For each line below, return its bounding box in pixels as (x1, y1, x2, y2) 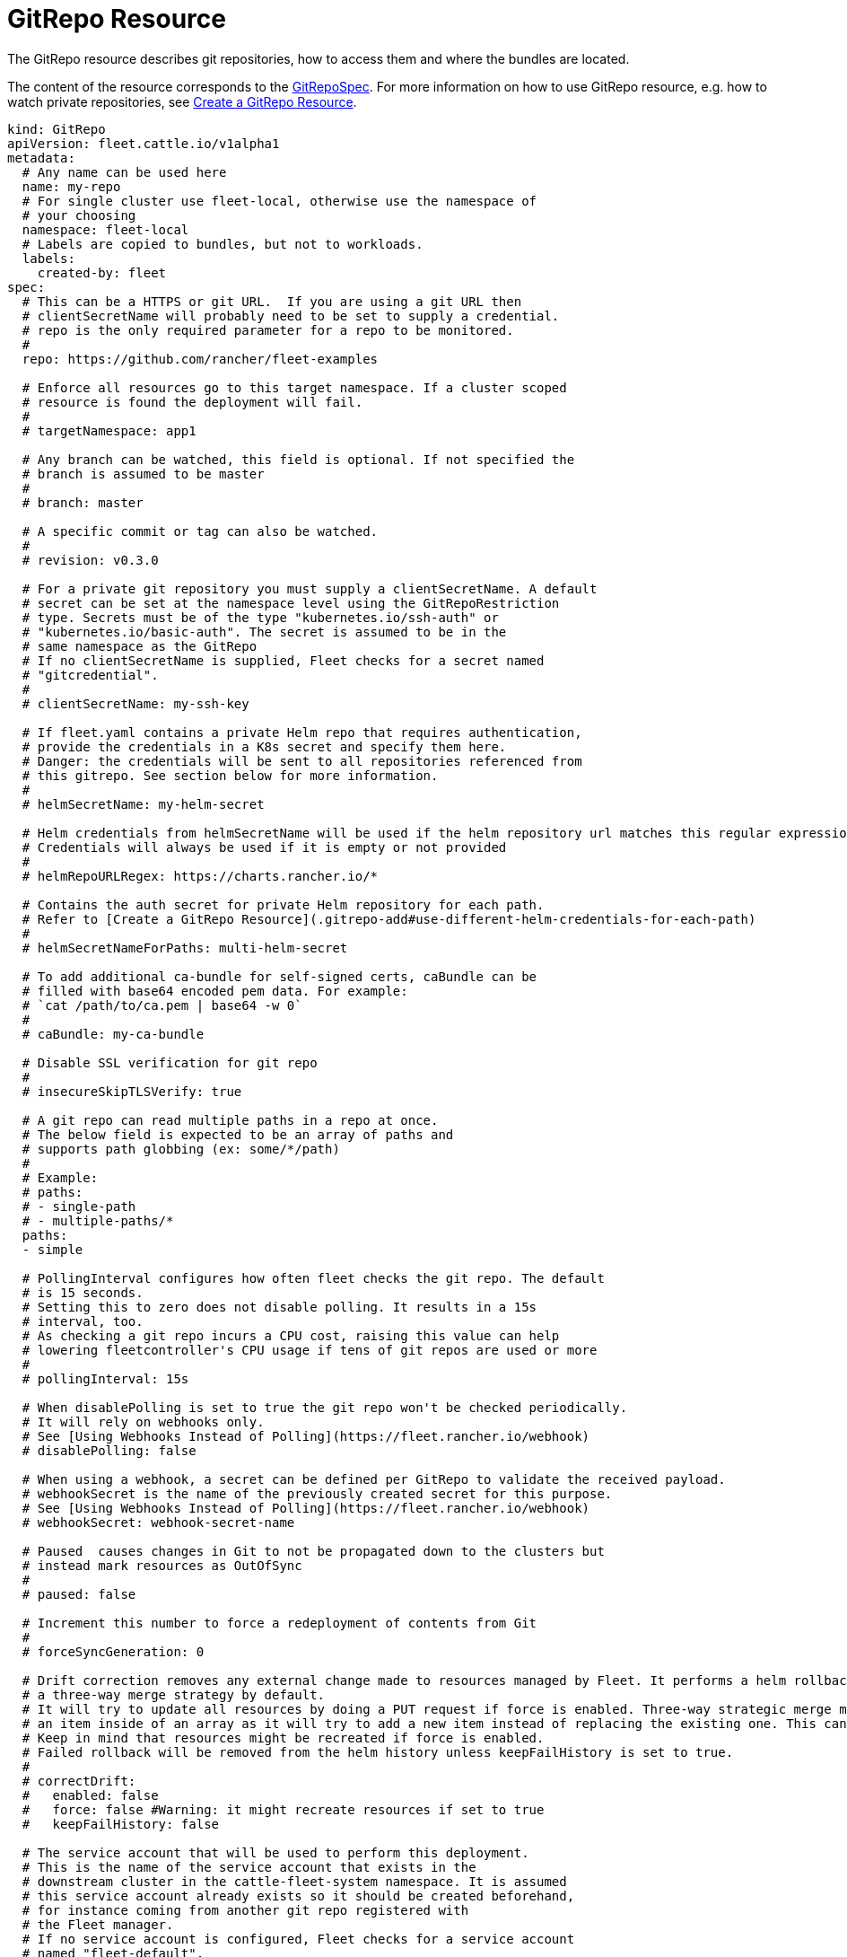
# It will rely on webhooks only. (22, 1414, 265, 1429)
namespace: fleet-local (22, 222, 189, 237)
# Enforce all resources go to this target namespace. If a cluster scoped (22, 380, 567, 395)
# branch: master (22, 495, 144, 510)
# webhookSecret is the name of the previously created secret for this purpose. (22, 1486, 613, 1501)
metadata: (7, 150, 75, 165)
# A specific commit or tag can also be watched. (22, 523, 379, 539)
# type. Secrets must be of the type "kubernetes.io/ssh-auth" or (22, 610, 499, 625)
